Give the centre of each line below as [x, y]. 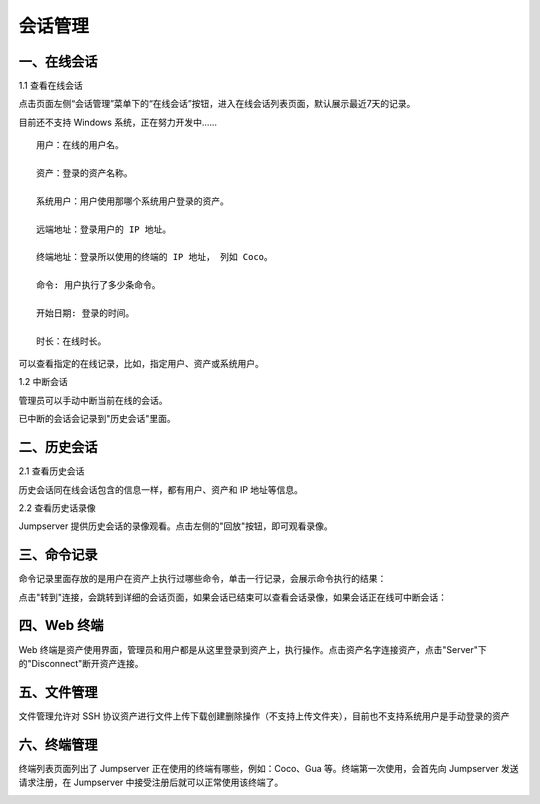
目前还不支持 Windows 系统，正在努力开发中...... [118, 122]
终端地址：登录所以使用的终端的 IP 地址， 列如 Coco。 [155, 257]
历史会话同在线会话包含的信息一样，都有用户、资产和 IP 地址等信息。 [161, 489]
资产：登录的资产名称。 [84, 173]
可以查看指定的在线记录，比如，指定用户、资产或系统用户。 [141, 364]
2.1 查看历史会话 [51, 471]
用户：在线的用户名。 [80, 145]
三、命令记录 [58, 555]
